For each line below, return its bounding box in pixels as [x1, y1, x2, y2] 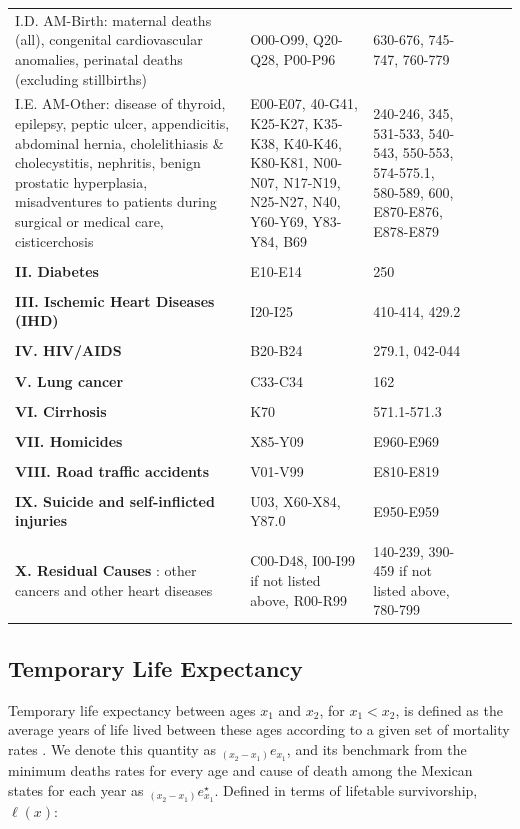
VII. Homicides [15, 430, 123, 451]
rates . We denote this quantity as [8, 738, 216, 759]
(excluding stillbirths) [15, 68, 148, 89]
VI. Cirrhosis [15, 400, 107, 421]
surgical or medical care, [15, 210, 164, 231]
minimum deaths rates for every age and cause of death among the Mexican [8, 760, 473, 781]
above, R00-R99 [250, 589, 347, 610]
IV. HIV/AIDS [15, 340, 122, 361]
